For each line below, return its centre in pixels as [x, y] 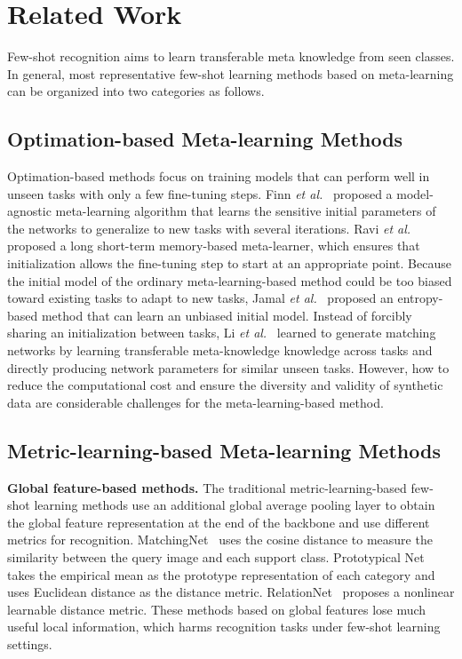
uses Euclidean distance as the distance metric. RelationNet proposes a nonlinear [231, 592]
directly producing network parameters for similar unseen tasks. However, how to [228, 367]
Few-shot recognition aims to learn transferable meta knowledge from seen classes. [231, 56]
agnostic [29, 211]
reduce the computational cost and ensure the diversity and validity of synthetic [225, 385]
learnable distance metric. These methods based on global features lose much [217, 609]
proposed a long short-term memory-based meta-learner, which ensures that [214, 246]
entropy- [420, 298]
